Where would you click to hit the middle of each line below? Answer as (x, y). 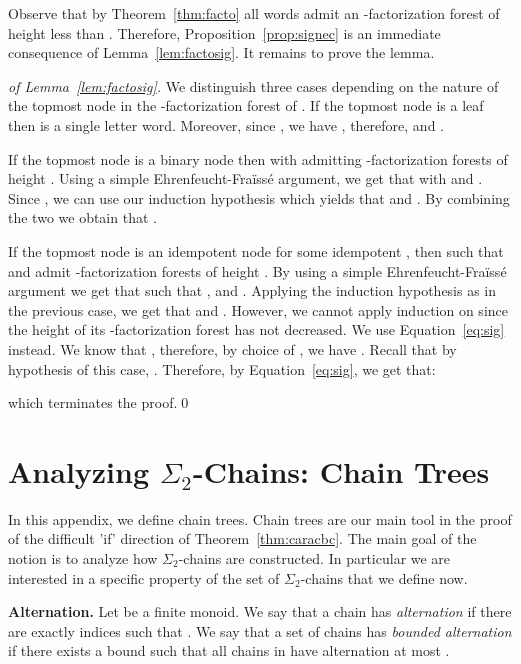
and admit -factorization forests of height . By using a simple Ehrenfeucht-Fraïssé (257, 270)
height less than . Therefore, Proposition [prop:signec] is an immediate (224, 32)
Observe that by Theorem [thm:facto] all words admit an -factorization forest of (254, 13)
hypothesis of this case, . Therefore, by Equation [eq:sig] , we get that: (222, 368)
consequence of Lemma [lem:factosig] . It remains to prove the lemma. (221, 52)
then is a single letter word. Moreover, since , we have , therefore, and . (226, 124)
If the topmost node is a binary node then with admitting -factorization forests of (258, 158)
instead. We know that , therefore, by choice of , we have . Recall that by (232, 348)
